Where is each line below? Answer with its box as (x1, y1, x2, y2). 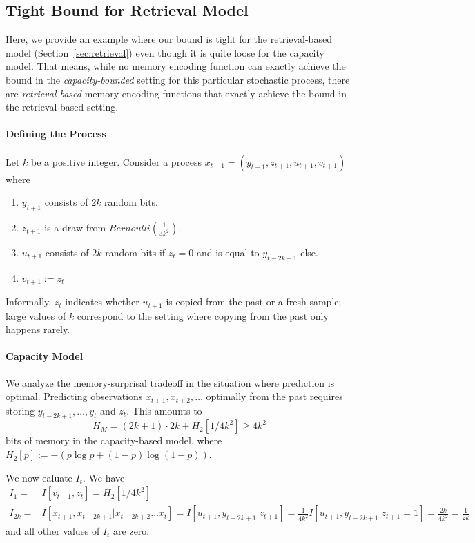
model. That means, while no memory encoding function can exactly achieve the (6, 59, 346, 73)
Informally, (6, 294, 52, 309)
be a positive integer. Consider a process (31, 154, 202, 169)
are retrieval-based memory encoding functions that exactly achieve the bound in (6, 86, 347, 100)
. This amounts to (126, 403, 202, 417)
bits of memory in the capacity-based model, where (6, 433, 222, 448)
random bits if (105, 245, 166, 259)
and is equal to (196, 245, 260, 259)
